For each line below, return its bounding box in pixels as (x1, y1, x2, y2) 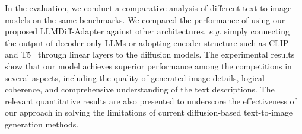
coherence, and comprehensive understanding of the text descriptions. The (5, 83, 275, 95)
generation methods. (5, 117, 79, 130)
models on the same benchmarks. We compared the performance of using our (5, 13, 285, 25)
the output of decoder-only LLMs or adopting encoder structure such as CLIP (5, 36, 289, 49)
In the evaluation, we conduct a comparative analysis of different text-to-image (5, 2, 292, 14)
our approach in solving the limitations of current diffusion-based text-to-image (5, 106, 293, 119)
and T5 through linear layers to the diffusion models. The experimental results (5, 48, 295, 60)
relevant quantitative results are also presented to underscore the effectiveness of (5, 94, 297, 107)
